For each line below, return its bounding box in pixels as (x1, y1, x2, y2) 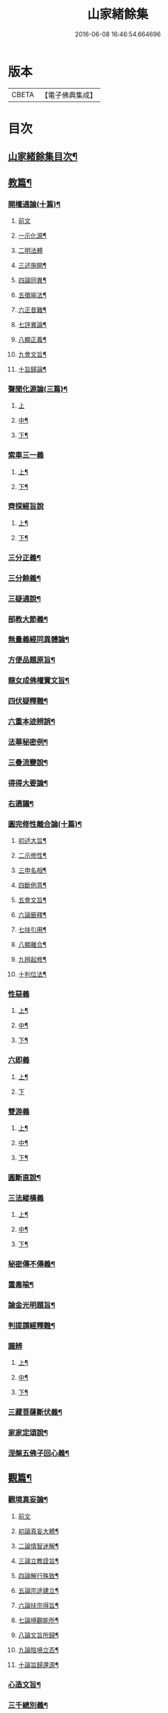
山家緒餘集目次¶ (8, 151, 78, 163)
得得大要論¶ (8, 778, 48, 788)
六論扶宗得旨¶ (17, 1601, 59, 1610)
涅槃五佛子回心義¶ (8, 1448, 70, 1458)
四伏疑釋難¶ (8, 696, 48, 706)
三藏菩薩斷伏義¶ (8, 1408, 63, 1417)
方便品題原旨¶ (8, 655, 55, 665)
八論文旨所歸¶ (17, 1631, 59, 1639)
